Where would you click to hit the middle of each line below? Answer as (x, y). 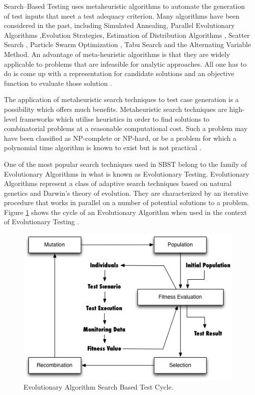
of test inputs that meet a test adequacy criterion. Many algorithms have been (122, 15)
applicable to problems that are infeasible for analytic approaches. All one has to (125, 64)
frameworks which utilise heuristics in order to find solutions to (115, 118)
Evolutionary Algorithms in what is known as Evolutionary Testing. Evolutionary (127, 173)
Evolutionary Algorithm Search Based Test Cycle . (99, 386)
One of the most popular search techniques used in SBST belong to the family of (126, 164)
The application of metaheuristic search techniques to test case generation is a (121, 99)
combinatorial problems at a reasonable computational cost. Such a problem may (126, 128)
